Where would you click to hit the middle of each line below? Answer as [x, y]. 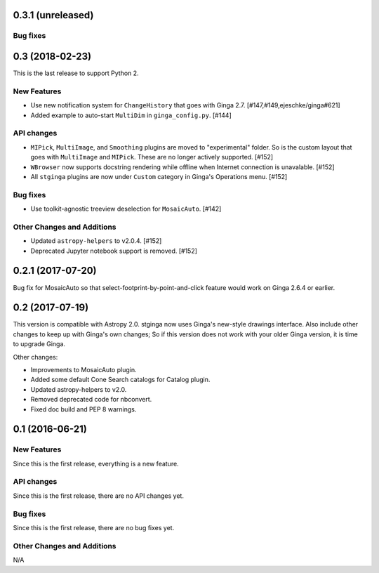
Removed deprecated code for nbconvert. [91, 400]
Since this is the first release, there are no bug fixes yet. [94, 527]
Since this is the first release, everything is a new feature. [96, 463]
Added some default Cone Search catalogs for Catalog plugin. [120, 380]
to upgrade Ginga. [39, 344]
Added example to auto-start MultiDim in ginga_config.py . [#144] [131, 115]
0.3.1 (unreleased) [53, 15]
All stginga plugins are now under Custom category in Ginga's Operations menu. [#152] [159, 176]
